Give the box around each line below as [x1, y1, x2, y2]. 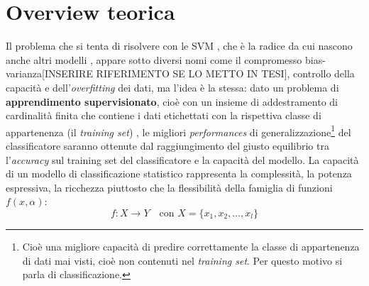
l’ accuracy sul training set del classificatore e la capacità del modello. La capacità [6, 152, 359, 167]
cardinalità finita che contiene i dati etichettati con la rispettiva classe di [6, 108, 321, 123]
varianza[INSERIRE [6, 66, 93, 81]
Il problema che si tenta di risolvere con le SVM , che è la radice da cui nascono [6, 38, 353, 53]
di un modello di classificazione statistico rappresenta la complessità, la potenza [6, 166, 352, 181]
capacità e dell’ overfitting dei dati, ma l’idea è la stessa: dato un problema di [6, 79, 339, 94]
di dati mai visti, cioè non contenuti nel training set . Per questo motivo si [22, 253, 343, 268]
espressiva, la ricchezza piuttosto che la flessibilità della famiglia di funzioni [6, 180, 333, 194]
